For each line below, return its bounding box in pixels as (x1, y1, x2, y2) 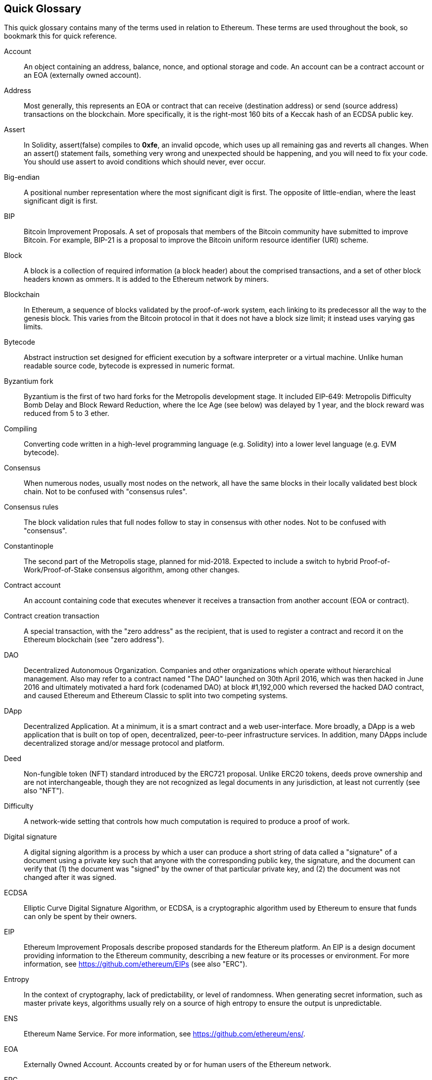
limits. (24, 322, 43, 331)
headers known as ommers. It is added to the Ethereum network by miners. (24, 275, 269, 284)
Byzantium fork (4, 377, 53, 386)
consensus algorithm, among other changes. (94, 566, 240, 574)
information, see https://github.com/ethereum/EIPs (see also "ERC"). (24, 960, 247, 969)
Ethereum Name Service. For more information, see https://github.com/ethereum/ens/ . (24, 1029, 306, 1038)
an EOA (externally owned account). (24, 71, 141, 80)
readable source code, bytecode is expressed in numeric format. (24, 361, 235, 370)
